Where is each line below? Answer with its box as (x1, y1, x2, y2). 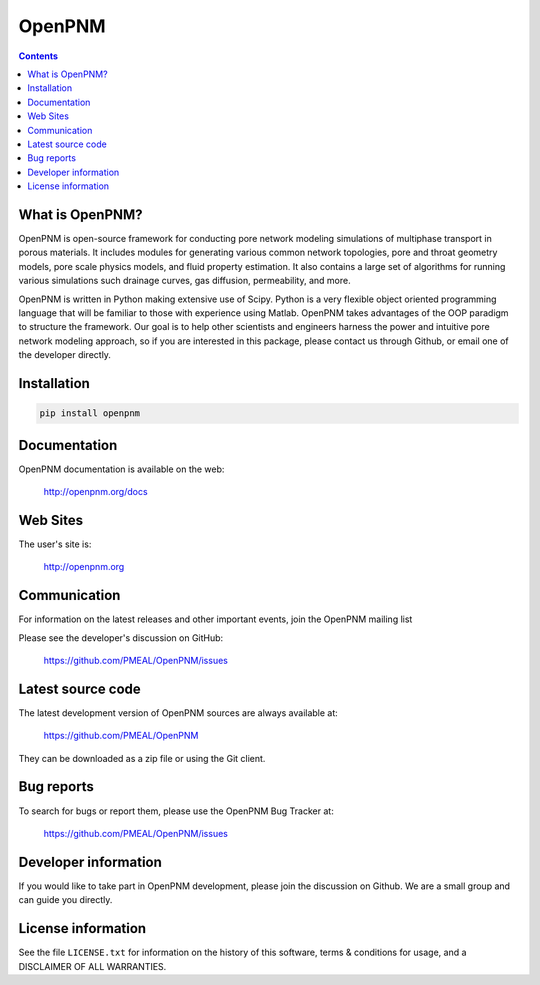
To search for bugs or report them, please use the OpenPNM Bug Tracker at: (18, 805, 334, 817)
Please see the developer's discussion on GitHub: (18, 631, 224, 644)
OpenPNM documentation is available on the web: (18, 463, 225, 475)
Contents (18, 50, 59, 62)
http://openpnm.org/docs (43, 485, 149, 497)
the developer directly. (18, 349, 112, 361)
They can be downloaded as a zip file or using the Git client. (18, 752, 266, 764)
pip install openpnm (39, 408, 140, 419)
